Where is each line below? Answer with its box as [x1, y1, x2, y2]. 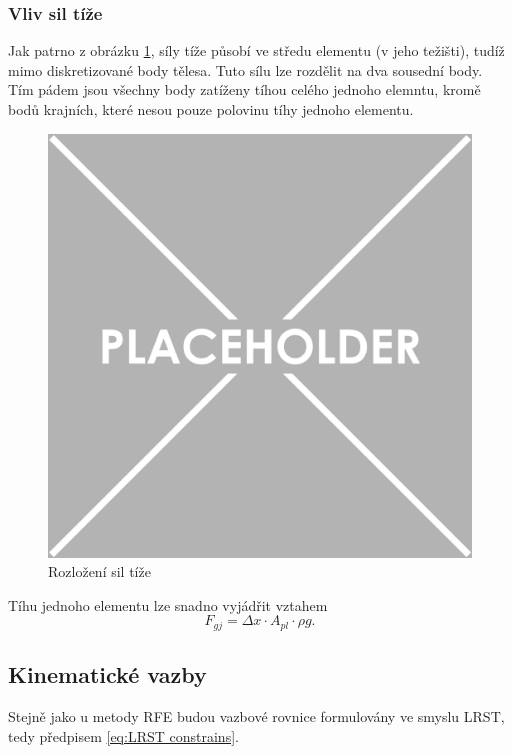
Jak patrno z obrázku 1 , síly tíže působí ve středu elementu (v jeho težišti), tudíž [8, 40, 505, 61]
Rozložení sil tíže [48, 561, 151, 582]
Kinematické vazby [8, 659, 207, 690]
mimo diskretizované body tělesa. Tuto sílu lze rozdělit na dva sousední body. [8, 59, 483, 80]
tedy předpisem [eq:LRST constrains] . [8, 725, 239, 746]
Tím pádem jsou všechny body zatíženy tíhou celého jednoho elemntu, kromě [8, 79, 481, 100]
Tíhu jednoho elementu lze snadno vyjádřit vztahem [8, 594, 328, 615]
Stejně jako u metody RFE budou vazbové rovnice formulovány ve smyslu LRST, [8, 706, 505, 727]
